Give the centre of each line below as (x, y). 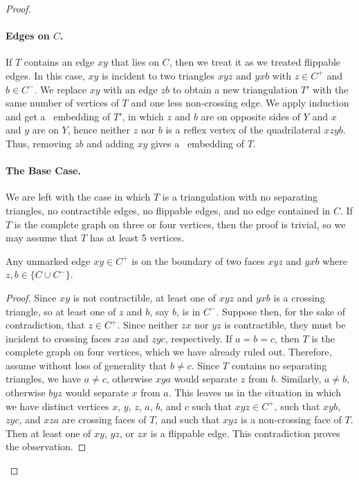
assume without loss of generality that (86, 365)
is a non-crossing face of (291, 419)
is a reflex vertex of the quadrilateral (243, 130)
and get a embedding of (58, 116)
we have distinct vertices (57, 406)
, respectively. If (199, 338)
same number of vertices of (62, 103)
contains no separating (279, 365)
